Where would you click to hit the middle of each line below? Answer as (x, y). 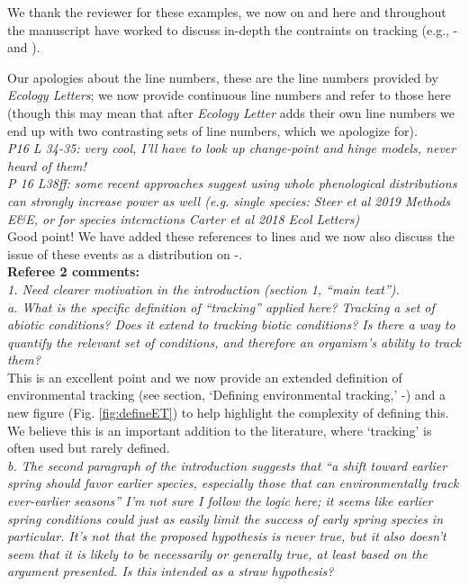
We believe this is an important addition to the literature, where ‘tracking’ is (220, 430)
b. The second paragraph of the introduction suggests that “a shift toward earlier (227, 465)
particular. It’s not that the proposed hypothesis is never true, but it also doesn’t (227, 536)
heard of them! (47, 165)
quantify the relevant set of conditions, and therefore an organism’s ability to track (234, 342)
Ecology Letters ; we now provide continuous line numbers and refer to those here (229, 95)
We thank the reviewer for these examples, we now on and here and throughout (227, 12)
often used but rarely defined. (89, 448)
